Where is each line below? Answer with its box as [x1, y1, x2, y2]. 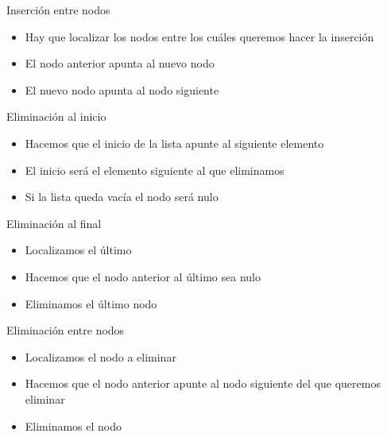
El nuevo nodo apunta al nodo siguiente [25, 81, 219, 98]
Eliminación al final [6, 215, 102, 231]
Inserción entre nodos [6, 2, 110, 17]
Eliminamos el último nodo [25, 295, 157, 311]
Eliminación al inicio [6, 108, 106, 125]
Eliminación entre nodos [6, 322, 125, 338]
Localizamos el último [25, 242, 132, 258]
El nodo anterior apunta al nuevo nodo [25, 55, 215, 72]
